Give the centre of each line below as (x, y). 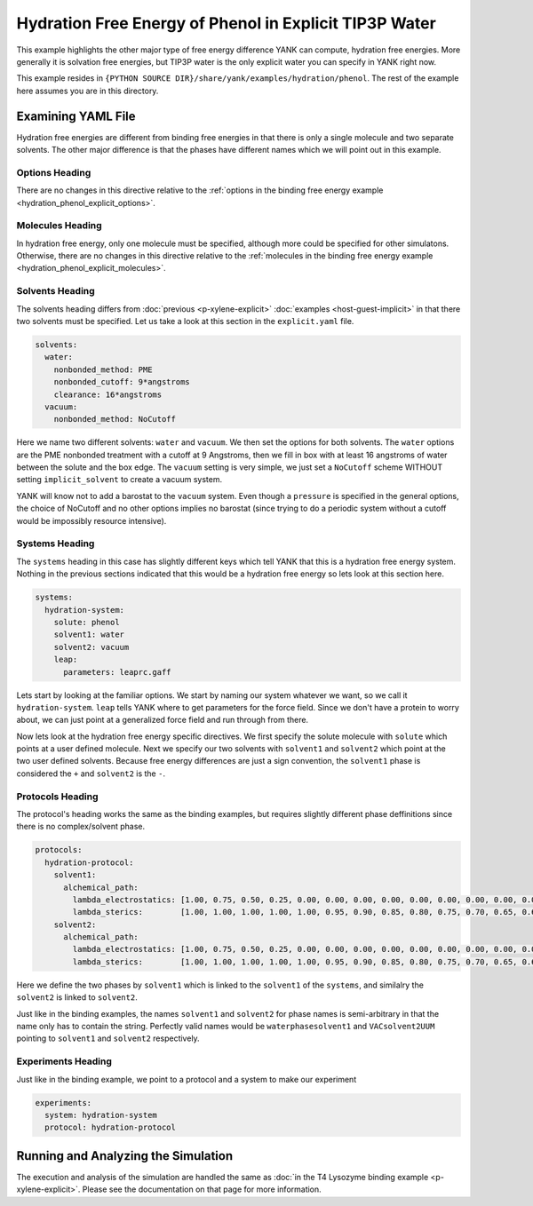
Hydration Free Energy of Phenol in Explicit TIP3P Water (227, 23)
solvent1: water (89, 635)
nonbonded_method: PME (103, 369)
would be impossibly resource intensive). (91, 520)
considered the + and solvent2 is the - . (91, 774)
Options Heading (54, 172)
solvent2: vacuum (91, 647)
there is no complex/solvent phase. (81, 827)
